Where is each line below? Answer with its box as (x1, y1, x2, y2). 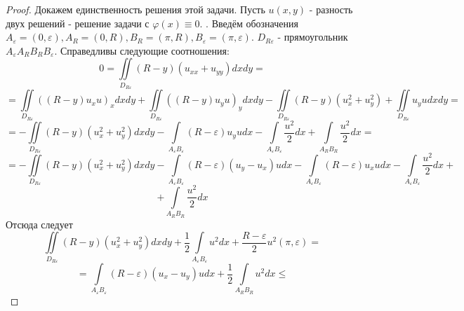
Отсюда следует (6, 216, 73, 231)
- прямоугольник (277, 29, 348, 44)
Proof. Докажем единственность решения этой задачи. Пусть (6, 2, 265, 16)
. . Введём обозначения (199, 15, 298, 30)
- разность (309, 2, 353, 16)
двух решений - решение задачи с (6, 15, 150, 30)
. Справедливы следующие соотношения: (54, 43, 230, 57)
